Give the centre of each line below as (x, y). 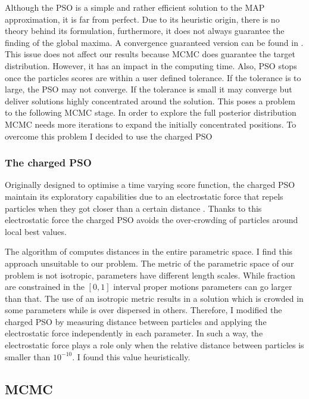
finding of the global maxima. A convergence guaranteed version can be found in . (154, 42)
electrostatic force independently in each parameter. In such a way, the (134, 333)
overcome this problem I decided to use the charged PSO (109, 136)
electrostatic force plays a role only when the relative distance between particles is (154, 345)
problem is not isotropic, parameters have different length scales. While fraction (150, 275)
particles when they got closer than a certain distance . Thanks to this (133, 208)
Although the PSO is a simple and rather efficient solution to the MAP (135, 7)
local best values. (36, 231)
